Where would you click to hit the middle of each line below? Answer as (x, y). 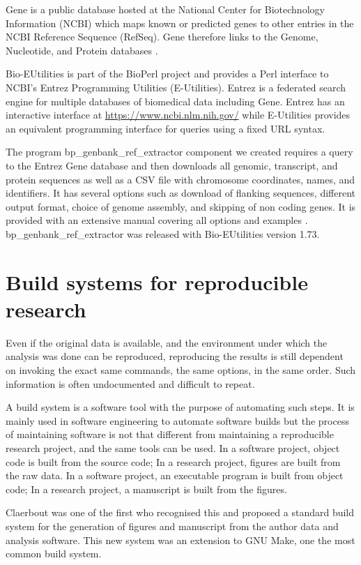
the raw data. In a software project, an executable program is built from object (175, 475)
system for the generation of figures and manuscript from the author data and (172, 526)
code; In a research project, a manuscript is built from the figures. (146, 489)
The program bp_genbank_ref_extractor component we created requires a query (179, 152)
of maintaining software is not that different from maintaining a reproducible (170, 434)
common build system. (54, 553)
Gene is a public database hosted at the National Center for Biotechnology (165, 9)
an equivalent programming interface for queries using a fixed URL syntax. (166, 128)
